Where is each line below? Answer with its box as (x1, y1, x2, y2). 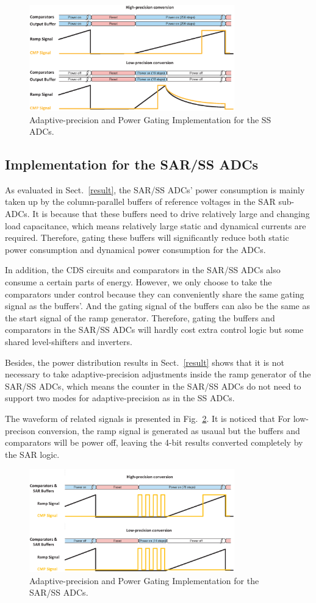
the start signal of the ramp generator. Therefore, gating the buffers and (5, 311, 275, 324)
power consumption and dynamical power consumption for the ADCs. (5, 243, 266, 255)
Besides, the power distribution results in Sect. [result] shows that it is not (5, 355, 285, 368)
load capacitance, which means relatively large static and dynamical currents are (5, 219, 306, 232)
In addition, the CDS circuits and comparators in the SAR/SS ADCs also (5, 263, 281, 276)
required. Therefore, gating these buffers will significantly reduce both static (5, 231, 289, 244)
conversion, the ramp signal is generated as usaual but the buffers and (38, 424, 300, 437)
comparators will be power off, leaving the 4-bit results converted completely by (5, 436, 303, 449)
